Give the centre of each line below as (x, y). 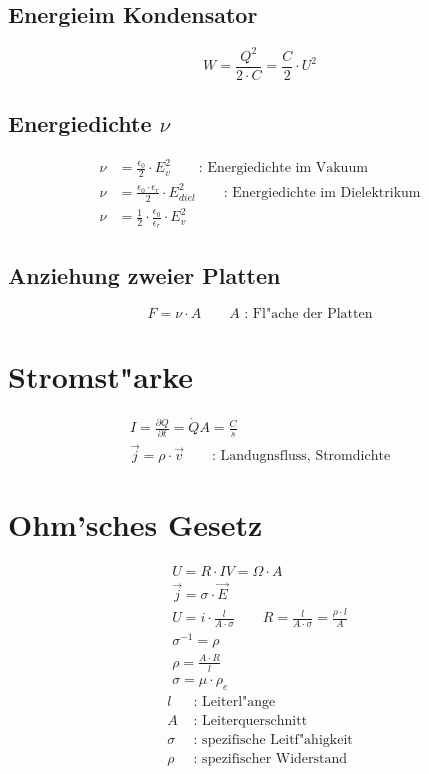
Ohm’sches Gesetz (135, 523)
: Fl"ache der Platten (308, 313)
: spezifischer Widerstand (270, 758)
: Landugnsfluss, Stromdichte (301, 455)
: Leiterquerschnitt (250, 720)
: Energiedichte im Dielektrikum (322, 192)
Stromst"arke (101, 375)
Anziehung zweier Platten (144, 274)
